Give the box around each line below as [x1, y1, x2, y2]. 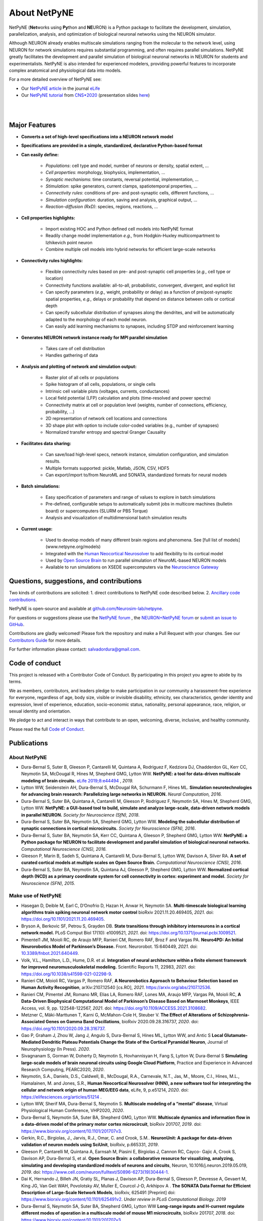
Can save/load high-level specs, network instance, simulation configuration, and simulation [45, 451, 228, 457]
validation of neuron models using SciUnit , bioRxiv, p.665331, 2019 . [21, 1142, 159, 1148]
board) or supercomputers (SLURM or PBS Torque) [45, 508, 148, 514]
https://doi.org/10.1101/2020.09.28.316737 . [21, 1026, 106, 1032]
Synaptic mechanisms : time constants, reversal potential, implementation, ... [45, 176, 199, 182]
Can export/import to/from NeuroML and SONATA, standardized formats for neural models [45, 472, 227, 478]
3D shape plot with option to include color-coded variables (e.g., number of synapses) [45, 422, 219, 428]
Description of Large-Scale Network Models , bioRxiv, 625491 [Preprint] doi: [21, 1190, 176, 1196]
